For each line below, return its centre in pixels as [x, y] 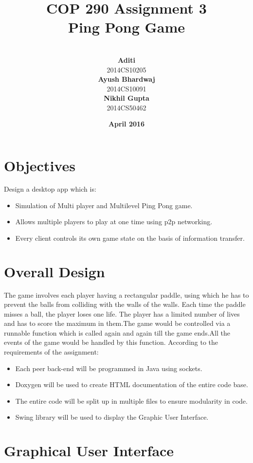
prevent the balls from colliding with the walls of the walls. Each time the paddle [125, 304]
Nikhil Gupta [126, 98]
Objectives [40, 166]
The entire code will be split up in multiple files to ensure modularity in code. [131, 401]
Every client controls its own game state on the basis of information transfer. [130, 238]
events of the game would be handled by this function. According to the [111, 342]
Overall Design [54, 271]
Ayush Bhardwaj [126, 79]
